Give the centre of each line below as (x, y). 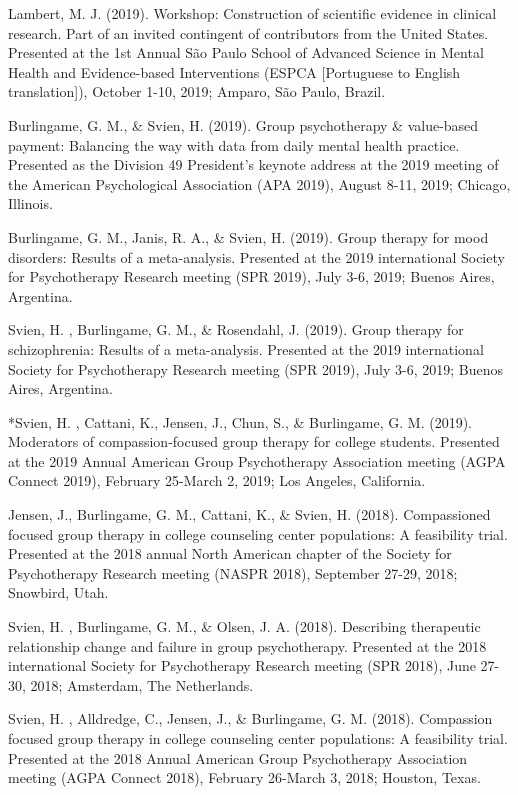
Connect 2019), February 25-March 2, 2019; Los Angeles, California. (217, 480)
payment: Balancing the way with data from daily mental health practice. (234, 144)
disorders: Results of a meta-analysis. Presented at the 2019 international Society (256, 256)
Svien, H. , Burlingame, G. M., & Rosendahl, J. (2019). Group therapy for (236, 329)
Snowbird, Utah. (58, 592)
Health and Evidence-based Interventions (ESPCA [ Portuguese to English (234, 71)
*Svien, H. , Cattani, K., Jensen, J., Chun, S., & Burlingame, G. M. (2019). (240, 421)
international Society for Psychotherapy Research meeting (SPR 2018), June (242, 665)
